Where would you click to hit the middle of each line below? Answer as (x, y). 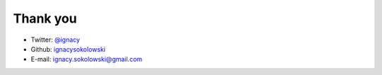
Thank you (45, 18)
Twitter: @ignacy (56, 40)
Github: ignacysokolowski (68, 49)
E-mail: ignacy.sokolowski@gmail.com (87, 59)
